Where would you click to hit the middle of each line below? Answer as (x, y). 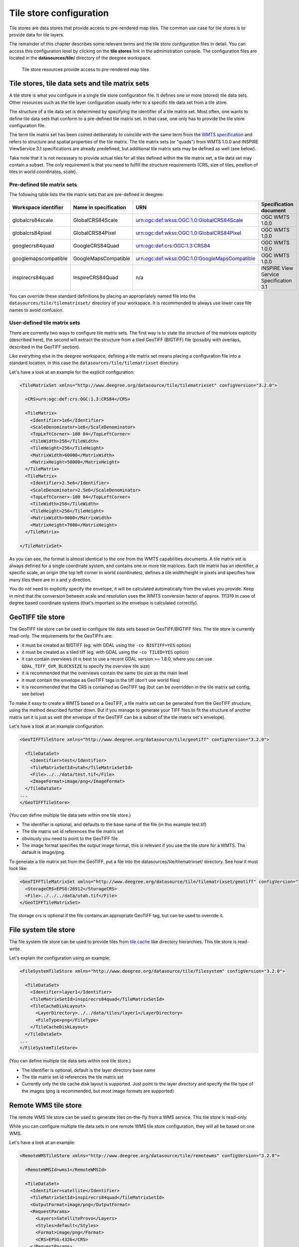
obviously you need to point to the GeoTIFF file (70, 838)
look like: (18, 868)
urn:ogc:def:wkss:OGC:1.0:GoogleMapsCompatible (195, 258)
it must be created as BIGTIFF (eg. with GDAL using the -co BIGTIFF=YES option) (106, 645)
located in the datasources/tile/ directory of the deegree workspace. (80, 58)
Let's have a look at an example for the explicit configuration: (72, 372)
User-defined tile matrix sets (45, 323)
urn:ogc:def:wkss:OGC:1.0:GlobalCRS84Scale (189, 220)
